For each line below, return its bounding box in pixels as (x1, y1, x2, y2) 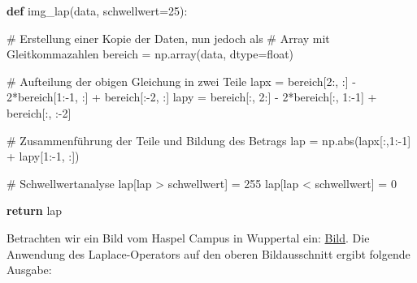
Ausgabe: (7, 261, 52, 278)
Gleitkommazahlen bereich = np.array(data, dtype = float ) (7, 45, 294, 62)
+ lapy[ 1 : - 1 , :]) (7, 148, 80, 165)
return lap (7, 202, 63, 219)
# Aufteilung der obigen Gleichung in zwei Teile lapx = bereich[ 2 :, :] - (7, 72, 356, 89)
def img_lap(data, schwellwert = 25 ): (7, 2, 188, 19)
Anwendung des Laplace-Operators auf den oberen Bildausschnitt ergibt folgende (7, 245, 410, 262)
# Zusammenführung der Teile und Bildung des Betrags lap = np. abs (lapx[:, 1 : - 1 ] (7, 131, 411, 148)
